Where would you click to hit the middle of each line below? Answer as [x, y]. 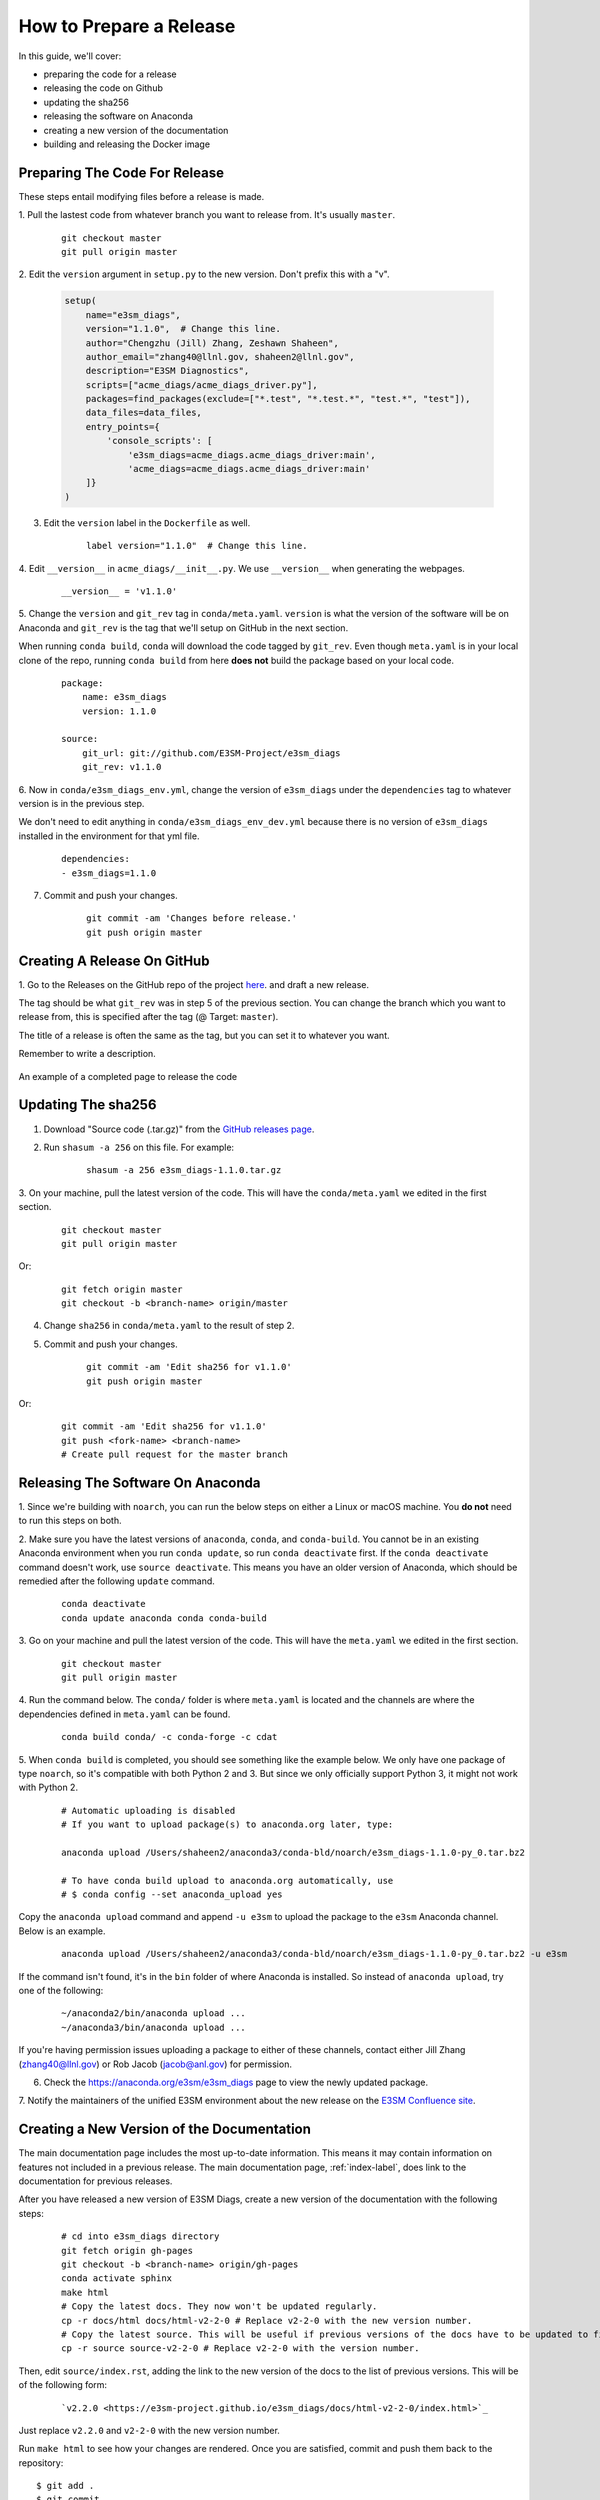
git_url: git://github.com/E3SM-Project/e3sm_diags [211, 753]
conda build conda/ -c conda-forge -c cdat [169, 1737]
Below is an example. [62, 1931]
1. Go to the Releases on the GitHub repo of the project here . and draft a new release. [194, 984]
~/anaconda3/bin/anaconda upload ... [154, 2027]
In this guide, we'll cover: [70, 56]
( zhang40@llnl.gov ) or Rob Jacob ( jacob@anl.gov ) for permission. [155, 2064]
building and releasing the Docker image [126, 144]
